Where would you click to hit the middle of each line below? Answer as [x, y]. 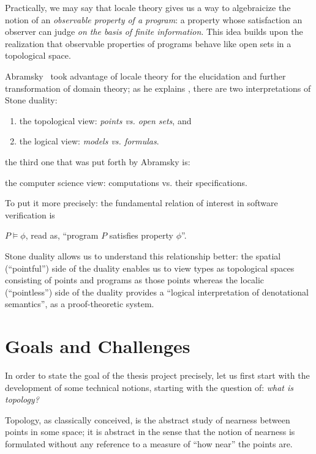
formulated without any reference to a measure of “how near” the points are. [149, 443]
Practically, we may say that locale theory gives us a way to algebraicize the [148, 7]
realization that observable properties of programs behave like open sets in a [148, 43]
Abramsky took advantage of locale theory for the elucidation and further [145, 76]
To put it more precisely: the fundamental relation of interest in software [141, 203]
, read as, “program [62, 235]
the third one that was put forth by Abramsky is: [98, 161]
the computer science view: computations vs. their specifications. [126, 182]
